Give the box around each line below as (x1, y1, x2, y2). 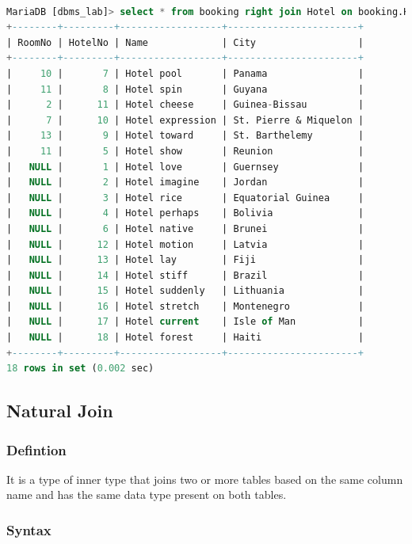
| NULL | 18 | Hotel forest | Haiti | (6, 332, 364, 344)
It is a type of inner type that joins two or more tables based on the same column (6, 470, 403, 487)
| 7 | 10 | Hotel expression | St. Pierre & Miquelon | (6, 114, 364, 126)
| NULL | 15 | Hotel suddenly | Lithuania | (6, 285, 364, 297)
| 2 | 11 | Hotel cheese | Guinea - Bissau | (6, 99, 364, 111)
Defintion (6, 439, 67, 459)
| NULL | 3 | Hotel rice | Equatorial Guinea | (6, 192, 364, 204)
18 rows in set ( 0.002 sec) (6, 363, 154, 375)
